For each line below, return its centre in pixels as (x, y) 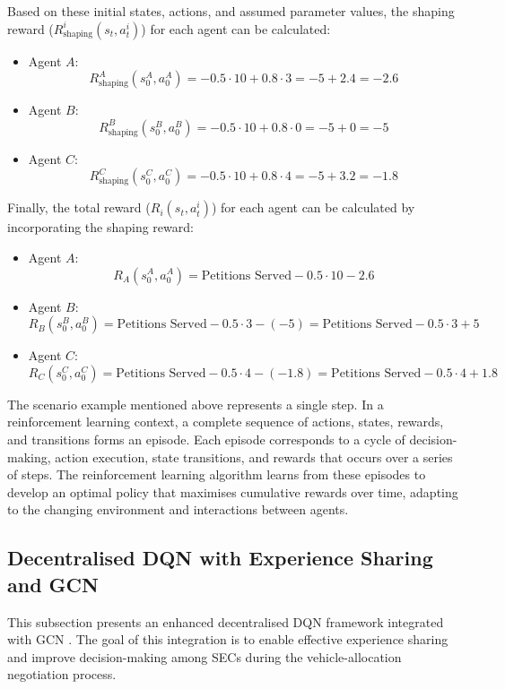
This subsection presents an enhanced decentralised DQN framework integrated (226, 621)
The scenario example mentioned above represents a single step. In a (196, 404)
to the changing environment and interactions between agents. (178, 509)
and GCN (53, 584)
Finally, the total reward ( (79, 207)
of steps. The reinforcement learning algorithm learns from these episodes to (217, 474)
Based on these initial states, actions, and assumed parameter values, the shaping (231, 11)
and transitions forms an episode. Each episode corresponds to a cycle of (206, 439)
